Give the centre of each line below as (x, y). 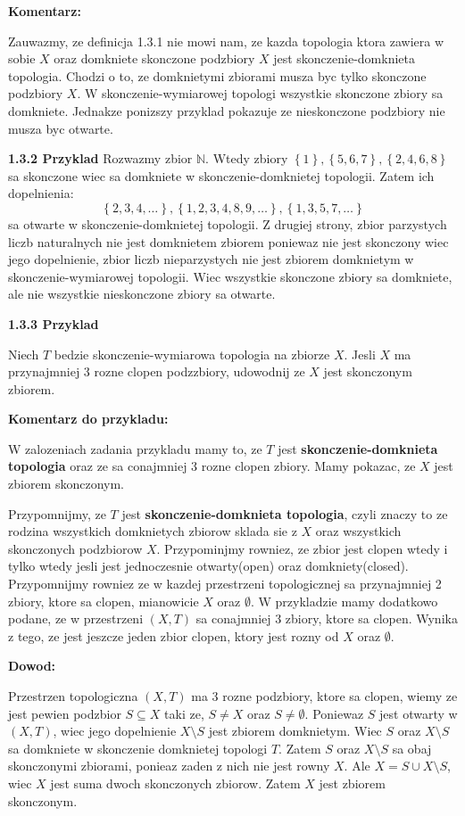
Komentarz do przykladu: (88, 419)
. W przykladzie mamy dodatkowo (344, 601)
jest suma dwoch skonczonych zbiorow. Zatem (175, 783)
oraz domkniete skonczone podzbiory (154, 58)
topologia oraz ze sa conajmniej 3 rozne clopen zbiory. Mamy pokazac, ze (212, 466)
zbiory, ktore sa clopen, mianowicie (104, 601)
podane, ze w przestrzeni (76, 618)
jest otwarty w (419, 713)
